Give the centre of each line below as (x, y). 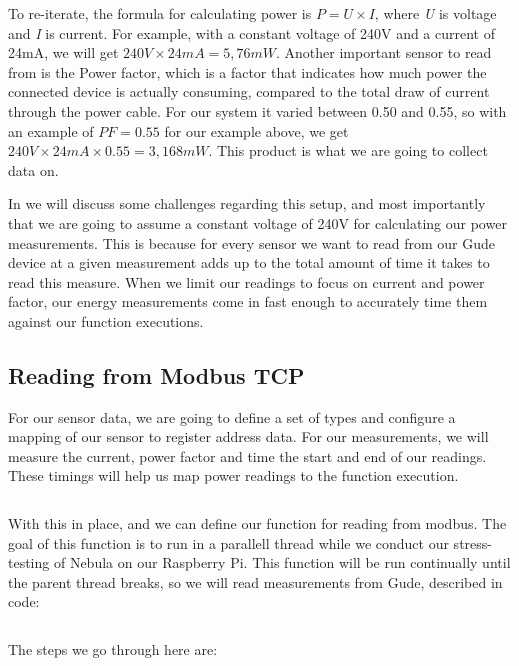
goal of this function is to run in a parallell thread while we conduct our (228, 542)
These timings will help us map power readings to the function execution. (233, 475)
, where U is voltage (435, 13)
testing (29, 562)
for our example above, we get (256, 130)
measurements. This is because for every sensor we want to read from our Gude (251, 242)
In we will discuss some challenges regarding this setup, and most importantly (247, 203)
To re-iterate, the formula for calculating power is (160, 13)
